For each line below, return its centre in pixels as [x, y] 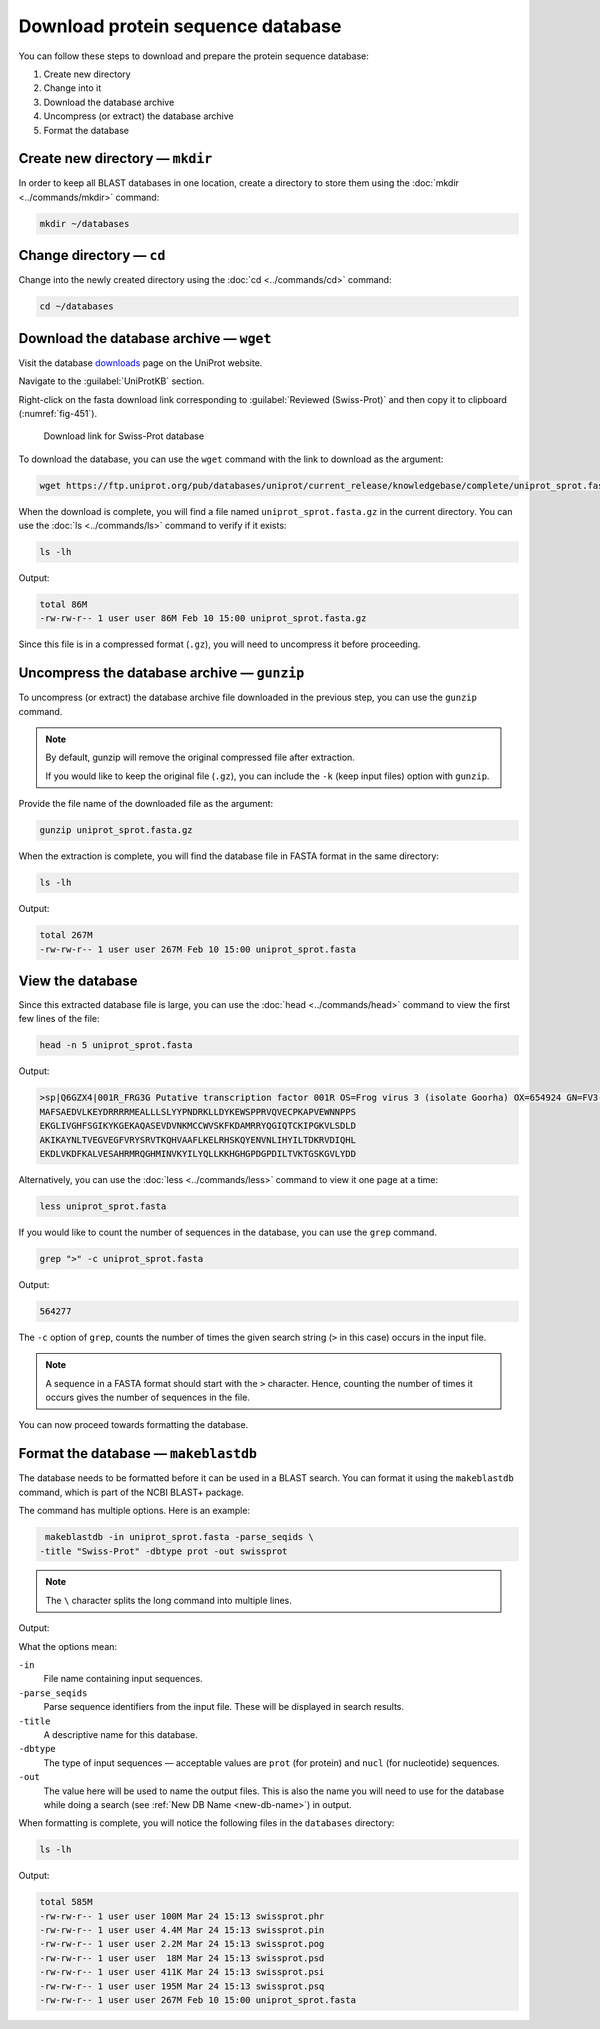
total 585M [66, 1902]
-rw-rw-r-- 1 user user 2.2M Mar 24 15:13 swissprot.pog [182, 1944]
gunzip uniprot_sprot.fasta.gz [116, 830]
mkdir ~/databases [84, 223]
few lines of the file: [59, 1019]
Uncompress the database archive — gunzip [161, 673]
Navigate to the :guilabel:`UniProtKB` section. [111, 381]
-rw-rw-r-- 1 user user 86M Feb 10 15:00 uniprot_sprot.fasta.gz [203, 618]
